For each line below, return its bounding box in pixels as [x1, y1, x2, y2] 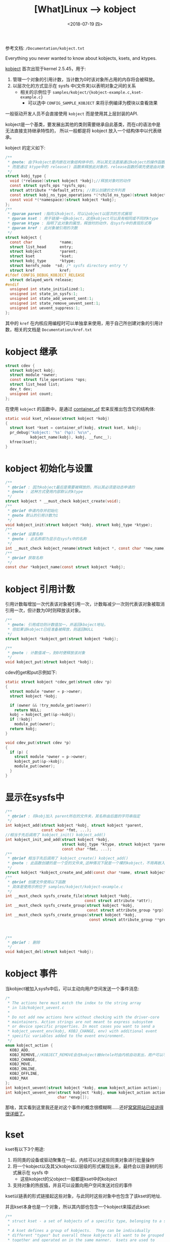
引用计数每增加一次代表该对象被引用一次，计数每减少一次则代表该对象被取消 [5, 601, 165, 607]
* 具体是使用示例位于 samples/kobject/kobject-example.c [7, 884, 123, 889]
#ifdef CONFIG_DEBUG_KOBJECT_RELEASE [5, 273, 85, 278]
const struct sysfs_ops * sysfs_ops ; [10, 183, 87, 188]
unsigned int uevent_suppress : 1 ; [10, 305, 80, 310]
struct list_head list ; [10, 382, 60, 387]
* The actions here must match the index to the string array [7, 1000, 142, 1005]
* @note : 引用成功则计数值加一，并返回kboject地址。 [7, 622, 108, 628]
